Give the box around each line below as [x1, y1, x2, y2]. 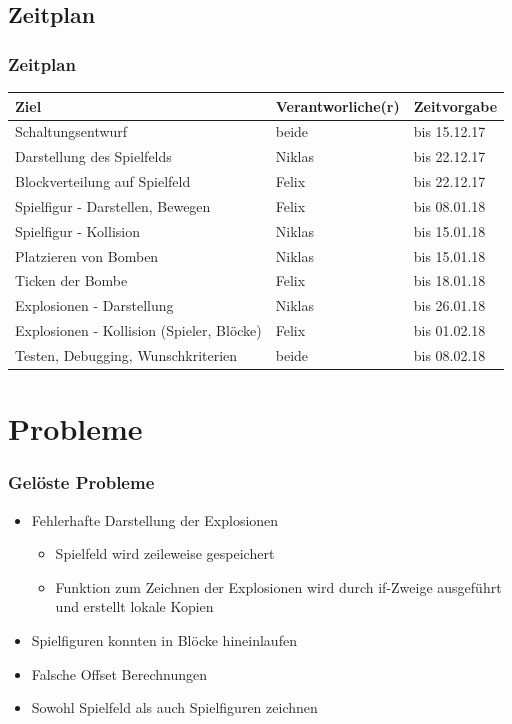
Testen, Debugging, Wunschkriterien [15, 344, 238, 365]
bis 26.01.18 [413, 295, 486, 316]
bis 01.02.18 [413, 320, 486, 341]
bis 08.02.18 [413, 344, 486, 365]
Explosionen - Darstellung [15, 295, 174, 316]
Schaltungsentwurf [15, 121, 128, 142]
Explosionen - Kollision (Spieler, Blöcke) [15, 320, 262, 341]
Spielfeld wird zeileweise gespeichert [55, 543, 275, 564]
